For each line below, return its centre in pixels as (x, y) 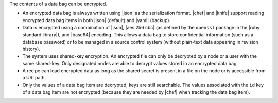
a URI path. (34, 77)
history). (31, 49)
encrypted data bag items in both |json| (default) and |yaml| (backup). (97, 20)
